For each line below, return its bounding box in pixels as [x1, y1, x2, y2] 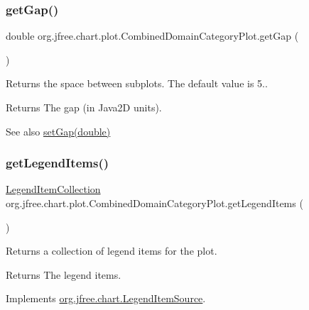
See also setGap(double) [6, 123, 111, 138]
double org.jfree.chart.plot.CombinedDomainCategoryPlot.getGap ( [6, 28, 299, 43]
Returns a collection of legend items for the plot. [6, 243, 217, 258]
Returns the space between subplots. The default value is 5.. [6, 76, 268, 91]
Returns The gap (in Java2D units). [6, 100, 162, 114]
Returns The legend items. [6, 267, 121, 282]
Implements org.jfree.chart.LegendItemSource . [6, 291, 206, 306]
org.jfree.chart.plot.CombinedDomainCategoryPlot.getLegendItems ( [6, 196, 303, 210]
